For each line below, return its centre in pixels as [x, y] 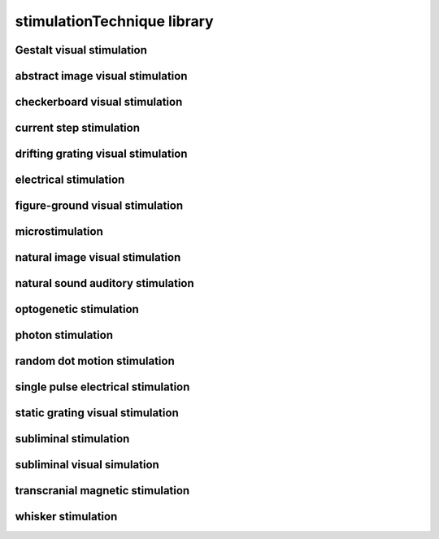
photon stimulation [64, 335]
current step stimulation [77, 128]
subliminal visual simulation [87, 465]
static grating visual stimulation [97, 413]
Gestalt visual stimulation [81, 50]
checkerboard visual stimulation [99, 102]
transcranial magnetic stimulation [102, 491]
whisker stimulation [66, 517]
